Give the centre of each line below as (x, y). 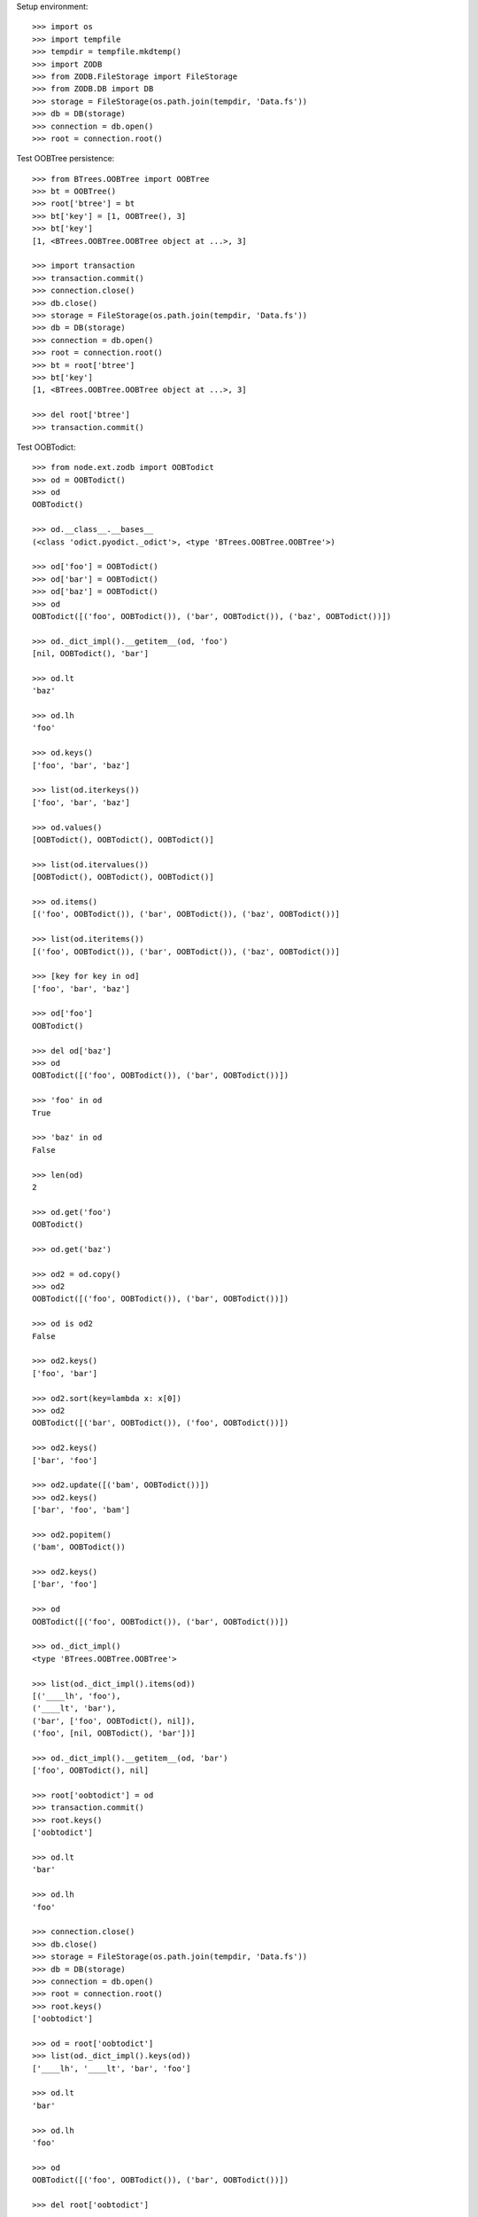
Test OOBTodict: (46, 447)
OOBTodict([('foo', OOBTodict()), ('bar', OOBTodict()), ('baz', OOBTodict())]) (212, 616)
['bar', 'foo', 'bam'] (81, 1510)
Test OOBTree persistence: (66, 159)
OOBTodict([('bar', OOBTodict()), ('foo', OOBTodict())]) (161, 1423)
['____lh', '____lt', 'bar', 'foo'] (112, 2068)
